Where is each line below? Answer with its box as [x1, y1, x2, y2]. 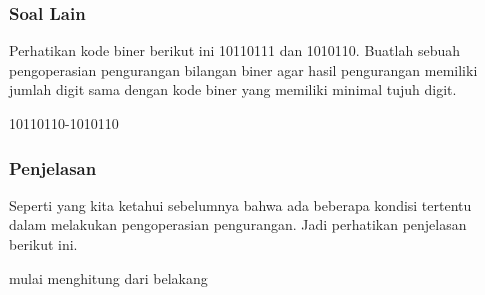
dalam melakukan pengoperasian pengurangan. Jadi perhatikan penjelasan [9, 214, 467, 235]
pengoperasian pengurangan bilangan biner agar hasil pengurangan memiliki [9, 59, 478, 80]
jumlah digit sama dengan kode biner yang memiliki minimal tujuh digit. [9, 79, 457, 100]
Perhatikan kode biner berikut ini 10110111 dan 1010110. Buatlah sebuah [9, 40, 460, 61]
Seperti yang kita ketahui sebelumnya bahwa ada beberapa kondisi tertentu [9, 194, 472, 215]
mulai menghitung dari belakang [9, 267, 208, 288]
